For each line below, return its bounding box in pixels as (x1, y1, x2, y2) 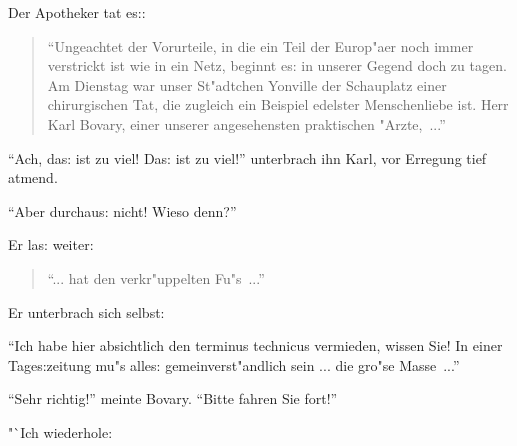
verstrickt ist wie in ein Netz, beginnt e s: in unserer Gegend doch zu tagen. (47, 55, 507, 76)
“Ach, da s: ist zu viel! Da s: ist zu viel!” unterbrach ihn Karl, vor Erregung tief (8, 147, 487, 168)
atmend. (8, 167, 58, 188)
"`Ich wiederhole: (8, 421, 113, 442)
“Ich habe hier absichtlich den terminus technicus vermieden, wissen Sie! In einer (8, 335, 503, 356)
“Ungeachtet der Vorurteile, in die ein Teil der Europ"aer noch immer (47, 35, 474, 56)
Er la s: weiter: (8, 234, 94, 255)
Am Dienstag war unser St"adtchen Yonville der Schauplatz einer (47, 74, 447, 95)
